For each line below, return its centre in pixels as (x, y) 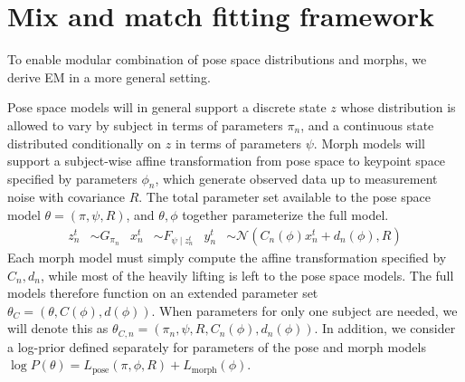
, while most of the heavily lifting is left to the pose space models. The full (247, 275)
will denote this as (58, 328)
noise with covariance (66, 197)
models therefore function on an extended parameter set (163, 293)
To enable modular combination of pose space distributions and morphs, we (217, 59)
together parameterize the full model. (285, 215)
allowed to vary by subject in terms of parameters (145, 124)
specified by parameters (72, 178)
